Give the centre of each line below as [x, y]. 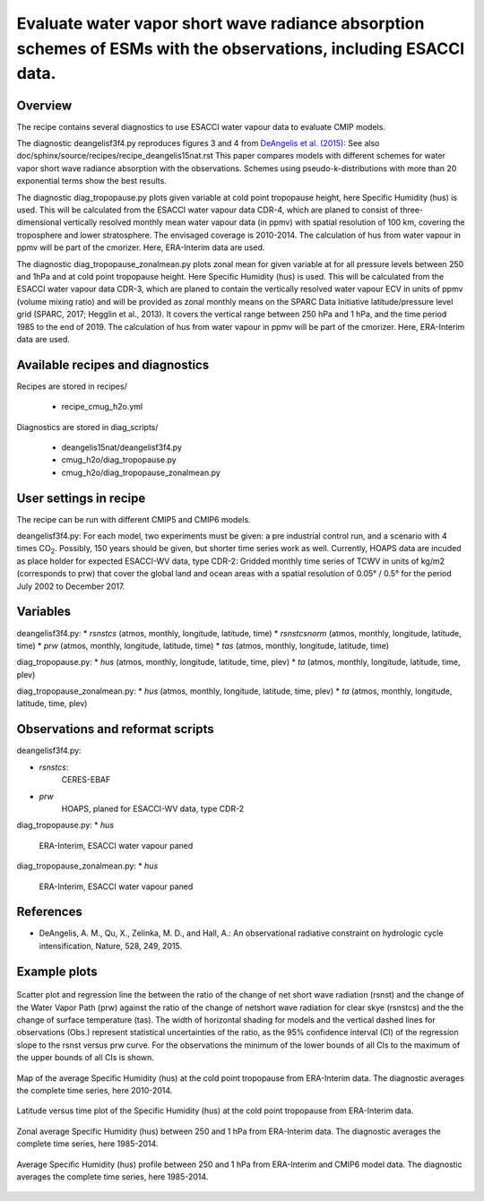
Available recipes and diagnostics [113, 364]
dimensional [39, 222]
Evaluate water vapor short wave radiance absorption [220, 23]
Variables [44, 612]
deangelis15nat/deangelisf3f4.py [122, 447]
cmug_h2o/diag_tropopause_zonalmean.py [141, 472]
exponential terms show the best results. [92, 181]
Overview [44, 105]
